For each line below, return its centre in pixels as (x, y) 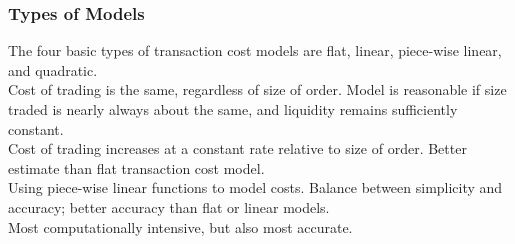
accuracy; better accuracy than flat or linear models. (169, 206)
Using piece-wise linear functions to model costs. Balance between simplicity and (255, 187)
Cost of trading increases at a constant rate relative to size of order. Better (237, 148)
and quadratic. (53, 69)
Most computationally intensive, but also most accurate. (180, 226)
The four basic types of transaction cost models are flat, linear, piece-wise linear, (255, 50)
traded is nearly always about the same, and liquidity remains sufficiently (233, 109)
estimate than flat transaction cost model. (136, 167)
